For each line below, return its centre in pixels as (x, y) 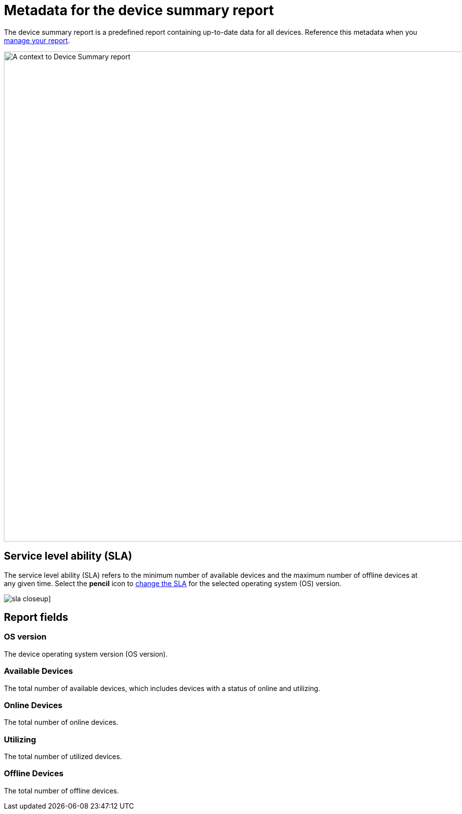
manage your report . (37, 40)
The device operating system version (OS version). (86, 654)
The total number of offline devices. (62, 790)
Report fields (36, 617)
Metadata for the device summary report (139, 10)
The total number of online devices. (61, 722)
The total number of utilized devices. (63, 757)
